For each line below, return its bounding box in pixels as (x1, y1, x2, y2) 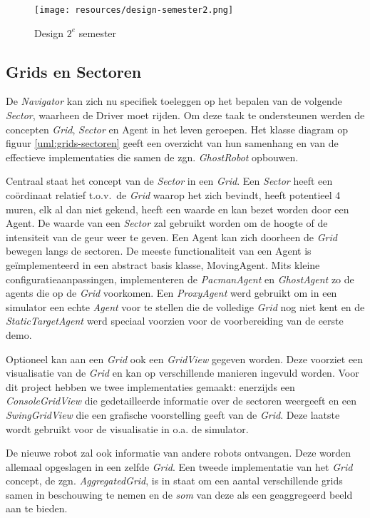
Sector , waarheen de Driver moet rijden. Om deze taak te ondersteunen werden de (6, 108, 365, 123)
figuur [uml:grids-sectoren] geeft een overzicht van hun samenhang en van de (6, 136, 339, 151)
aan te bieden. (6, 501, 68, 516)
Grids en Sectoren (6, 60, 142, 82)
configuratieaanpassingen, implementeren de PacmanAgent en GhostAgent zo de (6, 271, 354, 286)
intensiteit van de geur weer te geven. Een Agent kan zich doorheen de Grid (6, 229, 337, 244)
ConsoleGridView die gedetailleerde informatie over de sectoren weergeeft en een (6, 393, 357, 408)
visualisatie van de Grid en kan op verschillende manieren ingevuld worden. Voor (6, 365, 359, 380)
